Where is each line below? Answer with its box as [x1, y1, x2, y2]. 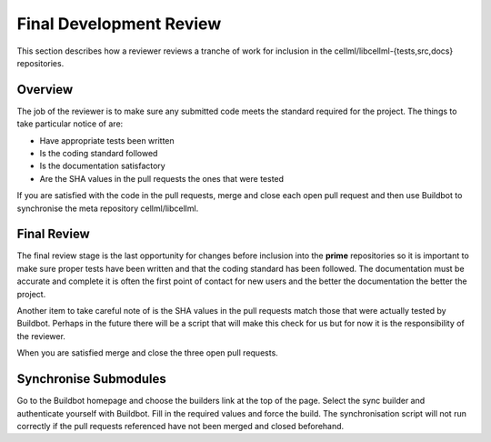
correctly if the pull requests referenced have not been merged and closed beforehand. [16, 420, 345, 431]
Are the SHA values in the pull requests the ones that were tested [39, 173, 285, 184]
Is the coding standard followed [39, 148, 158, 159]
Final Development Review [16, 14, 222, 34]
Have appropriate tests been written [39, 135, 175, 146]
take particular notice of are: [16, 118, 124, 129]
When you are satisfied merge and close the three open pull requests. [16, 347, 279, 358]
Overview [16, 82, 74, 97]
